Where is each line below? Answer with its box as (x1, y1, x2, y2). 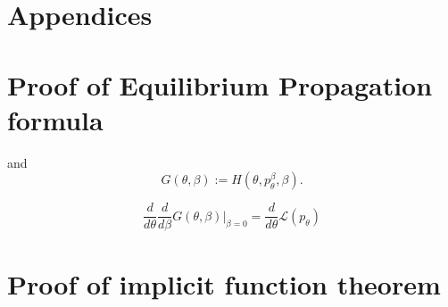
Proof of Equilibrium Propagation (7, 66, 433, 103)
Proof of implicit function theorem (7, 265, 441, 302)
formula (7, 101, 104, 137)
